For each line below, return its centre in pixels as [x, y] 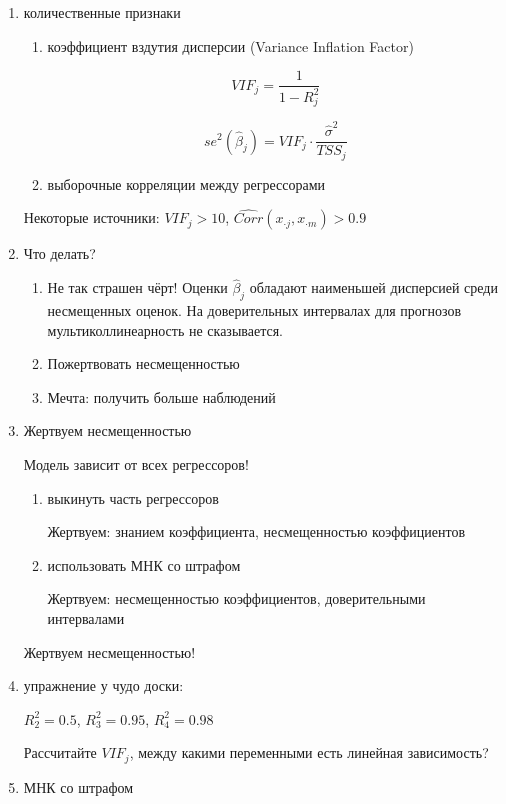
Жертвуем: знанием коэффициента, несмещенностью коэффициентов [256, 531]
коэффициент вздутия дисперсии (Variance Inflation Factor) [230, 45]
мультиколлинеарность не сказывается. [165, 329]
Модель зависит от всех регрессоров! [136, 463]
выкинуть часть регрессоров [133, 497]
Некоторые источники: [91, 217]
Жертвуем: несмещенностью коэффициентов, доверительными [236, 598]
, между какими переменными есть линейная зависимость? [309, 752]
